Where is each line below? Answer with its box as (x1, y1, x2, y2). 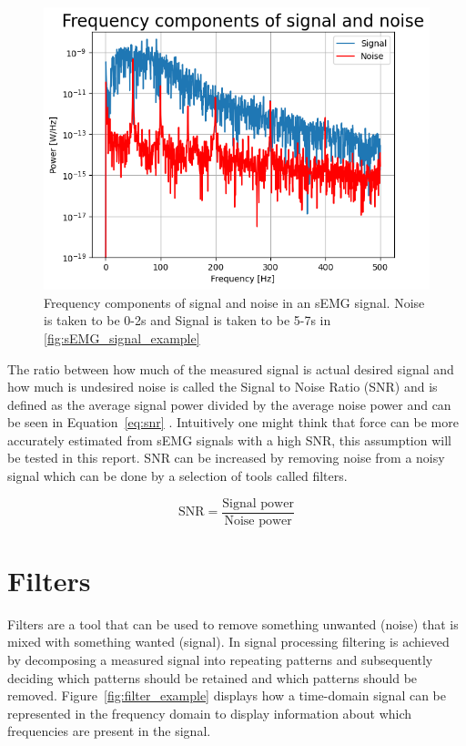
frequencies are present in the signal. (7, 721, 211, 741)
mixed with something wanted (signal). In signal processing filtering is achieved (7, 632, 450, 651)
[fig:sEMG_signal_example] (44, 328, 200, 347)
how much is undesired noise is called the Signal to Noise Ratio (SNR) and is (7, 377, 438, 396)
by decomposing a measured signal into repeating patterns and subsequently (7, 650, 433, 669)
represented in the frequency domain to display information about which (7, 703, 412, 722)
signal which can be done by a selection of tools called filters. (7, 466, 348, 485)
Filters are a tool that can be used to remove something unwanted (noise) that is (7, 614, 459, 633)
